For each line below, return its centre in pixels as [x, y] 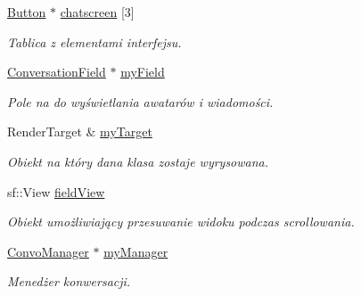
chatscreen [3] [97, 12]
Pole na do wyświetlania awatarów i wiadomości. [140, 101]
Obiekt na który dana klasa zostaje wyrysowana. [138, 161]
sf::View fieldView [56, 191]
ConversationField [57, 72]
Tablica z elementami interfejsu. [94, 41]
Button [27, 12]
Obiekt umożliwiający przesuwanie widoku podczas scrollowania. [181, 222]
